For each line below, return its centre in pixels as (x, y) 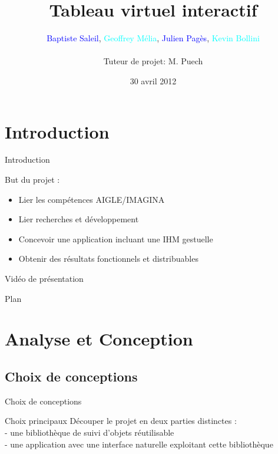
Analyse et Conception (99, 339)
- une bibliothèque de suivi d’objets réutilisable (90, 432)
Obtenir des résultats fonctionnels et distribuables (108, 259)
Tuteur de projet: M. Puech (153, 61)
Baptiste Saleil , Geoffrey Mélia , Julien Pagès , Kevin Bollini (153, 38)
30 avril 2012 (153, 80)
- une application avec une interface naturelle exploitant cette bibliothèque (139, 444)
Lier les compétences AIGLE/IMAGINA (92, 199)
